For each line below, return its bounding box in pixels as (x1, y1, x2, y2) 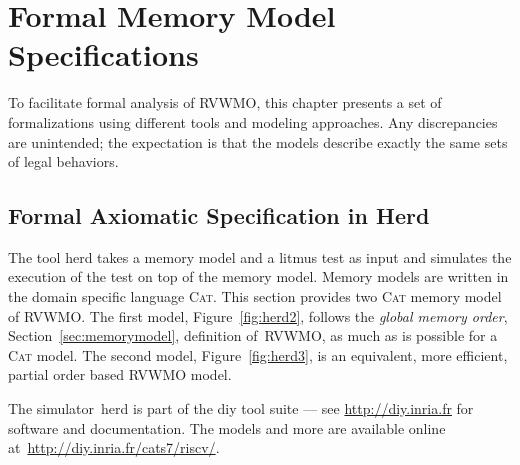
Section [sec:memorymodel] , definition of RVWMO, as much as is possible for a (8, 325, 498, 346)
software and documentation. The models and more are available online (8, 417, 446, 438)
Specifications (8, 34, 199, 75)
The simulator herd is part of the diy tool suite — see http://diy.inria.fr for (8, 398, 474, 419)
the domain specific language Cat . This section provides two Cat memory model (8, 286, 502, 307)
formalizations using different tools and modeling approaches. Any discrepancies (8, 111, 498, 132)
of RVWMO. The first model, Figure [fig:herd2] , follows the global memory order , (8, 305, 508, 326)
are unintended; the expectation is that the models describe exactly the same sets (8, 131, 508, 152)
